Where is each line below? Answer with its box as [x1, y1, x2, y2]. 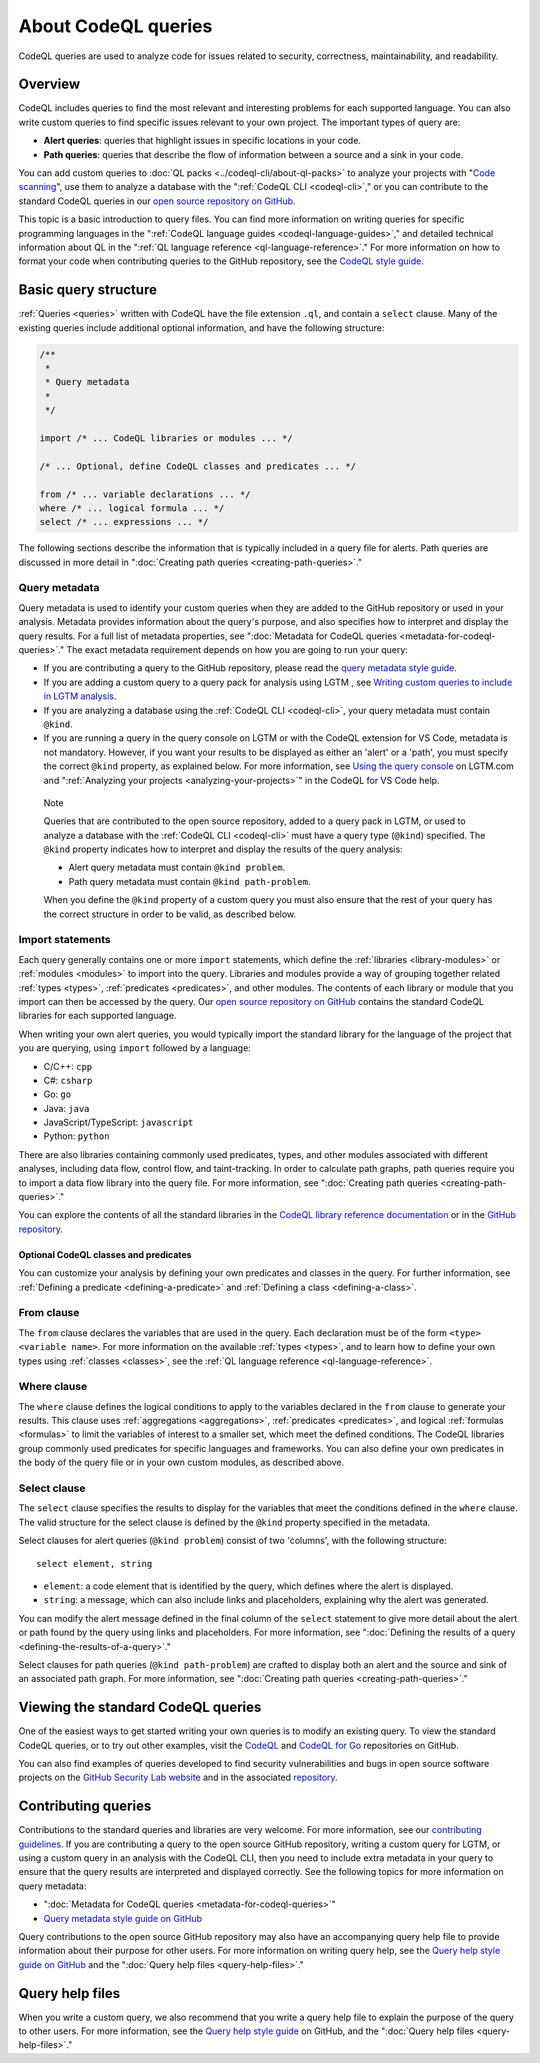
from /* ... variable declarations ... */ [39, 488, 251, 500]
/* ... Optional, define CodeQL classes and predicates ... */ [39, 460, 357, 472]
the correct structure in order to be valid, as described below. [43, 908, 297, 920]
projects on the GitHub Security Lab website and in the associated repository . [18, 1771, 339, 1784]
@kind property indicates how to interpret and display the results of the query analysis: [43, 843, 404, 855]
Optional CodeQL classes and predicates [18, 1248, 192, 1260]
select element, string [36, 1558, 153, 1569]
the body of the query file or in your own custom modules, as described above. [18, 1456, 345, 1469]
